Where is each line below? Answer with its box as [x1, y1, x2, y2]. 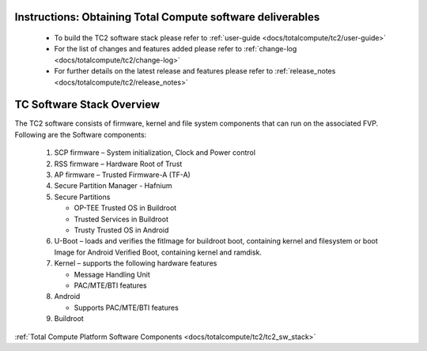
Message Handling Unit [74, 270, 150, 279]
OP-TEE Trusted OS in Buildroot [74, 203, 177, 213]
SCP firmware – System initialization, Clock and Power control [54, 148, 256, 157]
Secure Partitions [54, 192, 111, 202]
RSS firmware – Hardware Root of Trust [54, 159, 183, 168]
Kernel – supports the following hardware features [54, 259, 217, 268]
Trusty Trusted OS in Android [74, 225, 169, 235]
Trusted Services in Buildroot [74, 214, 169, 224]
